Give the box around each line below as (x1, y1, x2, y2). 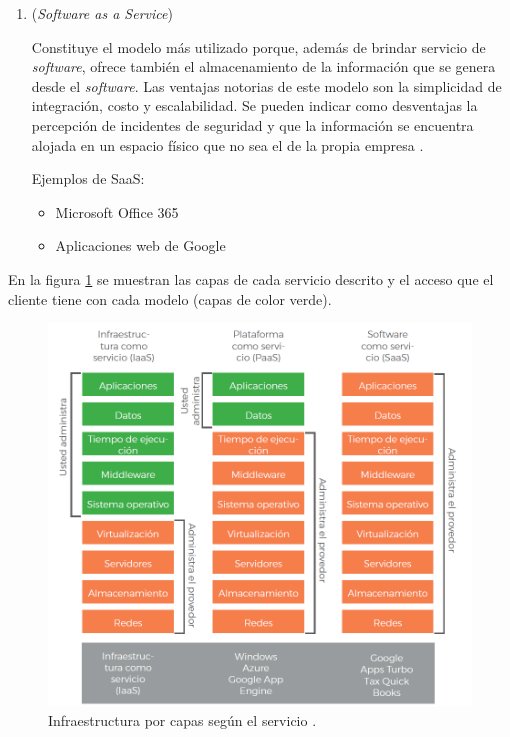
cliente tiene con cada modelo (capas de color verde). (8, 288, 332, 309)
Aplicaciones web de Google (55, 235, 226, 256)
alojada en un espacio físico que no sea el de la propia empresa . (31, 134, 424, 155)
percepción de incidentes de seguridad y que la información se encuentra (31, 114, 474, 135)
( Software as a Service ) (31, 3, 173, 23)
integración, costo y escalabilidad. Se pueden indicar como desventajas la (31, 95, 478, 116)
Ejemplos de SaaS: (31, 168, 145, 189)
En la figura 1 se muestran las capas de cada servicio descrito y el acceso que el (8, 268, 494, 289)
